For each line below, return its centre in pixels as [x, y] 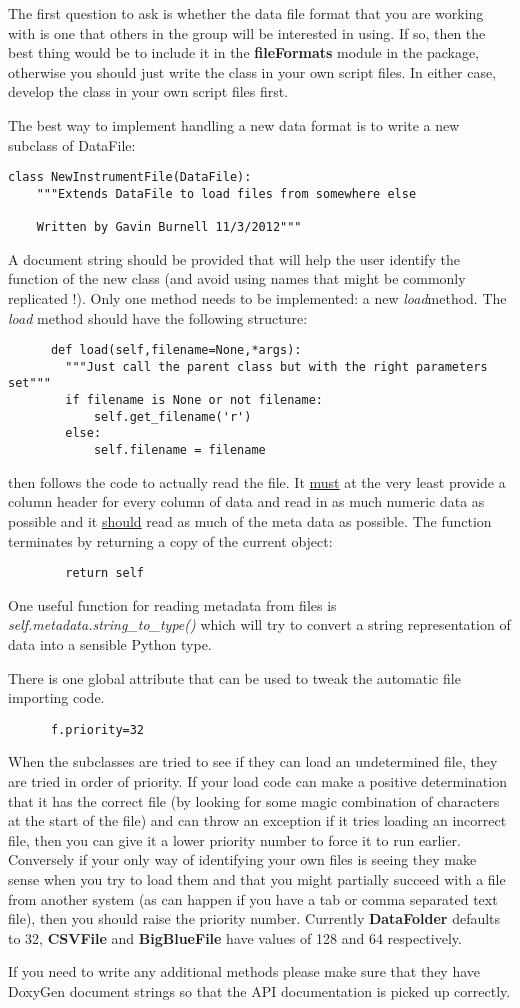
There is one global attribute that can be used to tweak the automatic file [234, 677]
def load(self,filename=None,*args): [176, 350]
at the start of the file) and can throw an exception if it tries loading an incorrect [257, 820]
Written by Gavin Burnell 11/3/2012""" [169, 227]
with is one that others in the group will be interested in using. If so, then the [247, 32]
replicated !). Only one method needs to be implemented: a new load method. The [257, 297]
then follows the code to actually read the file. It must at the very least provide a [257, 481]
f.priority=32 [97, 729]
